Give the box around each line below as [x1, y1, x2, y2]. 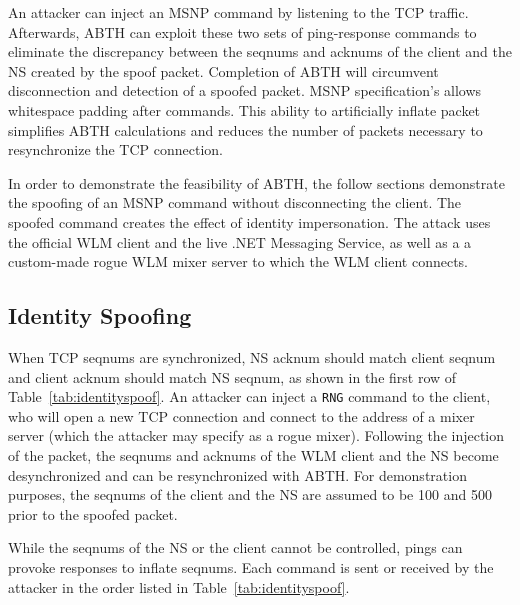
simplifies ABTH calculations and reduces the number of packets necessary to [8, 119, 483, 140]
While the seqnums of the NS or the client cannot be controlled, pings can [8, 537, 463, 558]
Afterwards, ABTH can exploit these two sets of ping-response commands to [8, 21, 477, 42]
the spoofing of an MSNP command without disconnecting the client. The [8, 192, 462, 213]
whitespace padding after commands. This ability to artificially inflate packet [8, 99, 481, 120]
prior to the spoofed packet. [8, 503, 178, 524]
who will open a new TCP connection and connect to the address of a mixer [8, 405, 475, 426]
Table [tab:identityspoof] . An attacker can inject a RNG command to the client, [8, 386, 491, 407]
